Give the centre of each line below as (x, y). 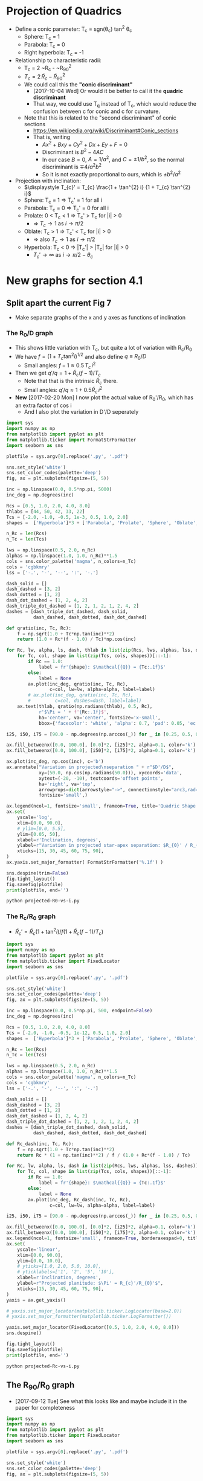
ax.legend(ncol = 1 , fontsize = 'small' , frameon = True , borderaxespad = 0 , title (104, 1238)
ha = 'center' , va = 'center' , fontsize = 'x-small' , (100, 718)
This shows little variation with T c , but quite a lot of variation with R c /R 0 (103, 348)
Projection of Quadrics (64, 11)
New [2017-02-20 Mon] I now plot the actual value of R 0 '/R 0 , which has (104, 398)
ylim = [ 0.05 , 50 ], (39, 834)
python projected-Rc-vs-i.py (43, 1366)
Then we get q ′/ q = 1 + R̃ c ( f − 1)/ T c (58, 374)
